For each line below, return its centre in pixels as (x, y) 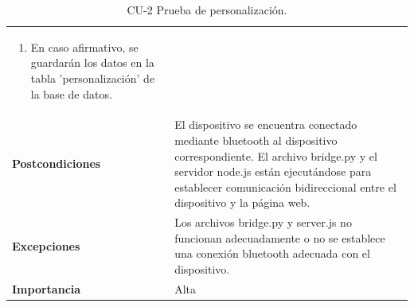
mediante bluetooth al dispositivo (256, 140)
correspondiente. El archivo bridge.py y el (276, 155)
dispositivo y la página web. (242, 202)
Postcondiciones (57, 163)
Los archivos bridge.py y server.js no (263, 222)
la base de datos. (71, 93)
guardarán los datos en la (92, 62)
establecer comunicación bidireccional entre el (285, 187)
